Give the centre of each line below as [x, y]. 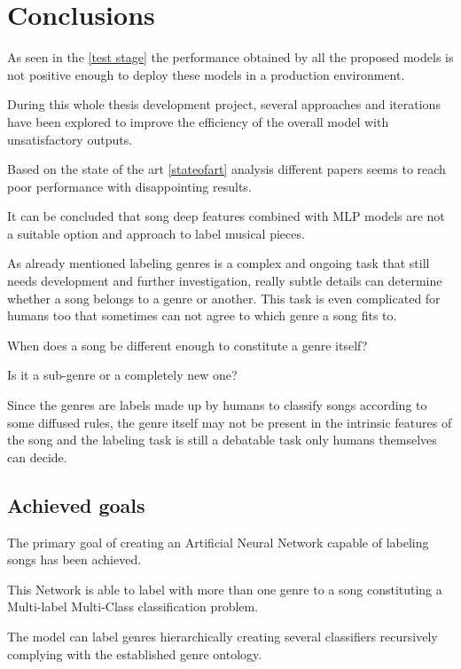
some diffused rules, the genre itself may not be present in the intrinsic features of [230, 422]
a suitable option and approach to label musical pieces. [156, 233]
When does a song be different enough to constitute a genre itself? [188, 345]
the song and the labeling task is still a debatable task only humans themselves [222, 440]
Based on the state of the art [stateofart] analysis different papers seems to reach [227, 169]
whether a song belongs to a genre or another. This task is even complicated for [224, 298]
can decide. [37, 456]
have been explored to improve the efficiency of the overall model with [198, 121]
